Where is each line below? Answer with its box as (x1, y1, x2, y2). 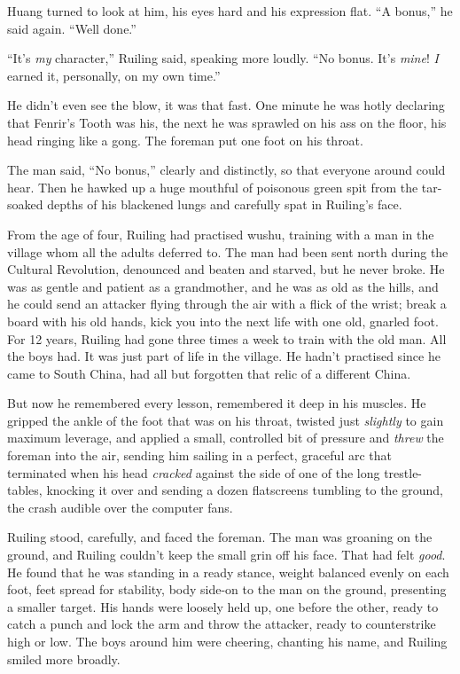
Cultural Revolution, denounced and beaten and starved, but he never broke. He (7, 260, 445, 278)
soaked (7, 195, 43, 214)
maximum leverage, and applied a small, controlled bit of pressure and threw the (7, 428, 444, 447)
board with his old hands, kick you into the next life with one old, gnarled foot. (7, 311, 439, 330)
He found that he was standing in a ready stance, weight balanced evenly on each (7, 562, 449, 581)
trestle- (384, 463, 423, 482)
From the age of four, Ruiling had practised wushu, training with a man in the (7, 224, 434, 243)
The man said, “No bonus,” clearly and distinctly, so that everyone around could (7, 161, 446, 179)
